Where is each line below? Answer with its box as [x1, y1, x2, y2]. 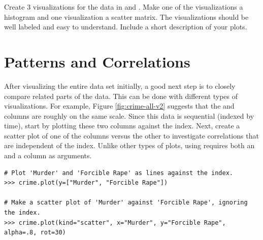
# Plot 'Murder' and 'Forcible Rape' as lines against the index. [4, 169, 234, 177]
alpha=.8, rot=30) [4, 229, 66, 236]
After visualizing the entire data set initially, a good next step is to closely [4, 80, 236, 91]
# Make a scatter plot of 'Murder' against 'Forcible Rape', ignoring [4, 199, 248, 207]
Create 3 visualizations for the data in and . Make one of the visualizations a [4, 2, 243, 12]
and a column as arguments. [4, 150, 92, 161]
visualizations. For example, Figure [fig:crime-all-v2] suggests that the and [4, 100, 235, 111]
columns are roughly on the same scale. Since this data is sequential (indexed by [4, 110, 254, 121]
